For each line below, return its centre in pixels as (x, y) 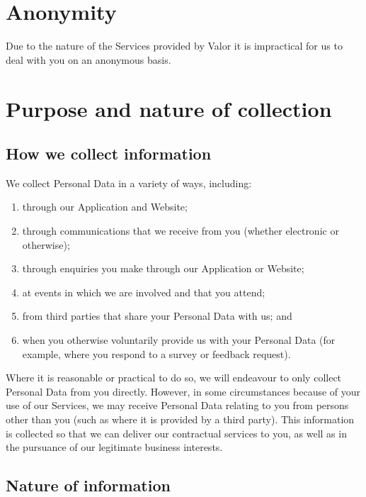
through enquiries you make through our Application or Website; (163, 268)
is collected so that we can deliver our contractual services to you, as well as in (176, 433)
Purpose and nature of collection (169, 108)
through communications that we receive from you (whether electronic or (181, 231)
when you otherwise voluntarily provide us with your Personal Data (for (179, 340)
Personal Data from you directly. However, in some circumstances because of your (183, 391)
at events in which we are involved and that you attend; (144, 292)
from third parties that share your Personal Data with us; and (157, 316)
